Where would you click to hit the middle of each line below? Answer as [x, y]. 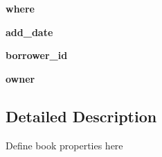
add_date [29, 32]
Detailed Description [81, 116]
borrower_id [37, 55]
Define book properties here [64, 145]
